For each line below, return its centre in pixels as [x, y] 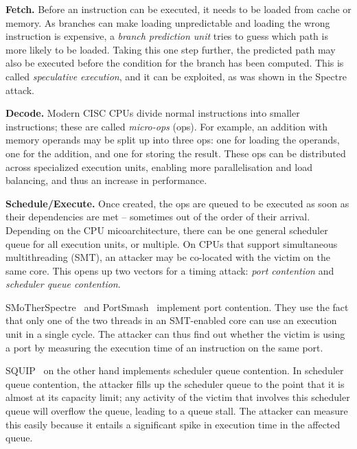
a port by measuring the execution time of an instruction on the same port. [164, 347]
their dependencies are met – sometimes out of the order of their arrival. [158, 217]
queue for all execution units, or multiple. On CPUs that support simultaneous [172, 243]
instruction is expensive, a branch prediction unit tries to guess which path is [167, 36]
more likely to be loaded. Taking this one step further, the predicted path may [171, 49]
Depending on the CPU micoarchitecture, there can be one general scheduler [167, 230]
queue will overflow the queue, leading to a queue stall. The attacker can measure [177, 411]
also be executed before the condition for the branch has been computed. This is [175, 63]
